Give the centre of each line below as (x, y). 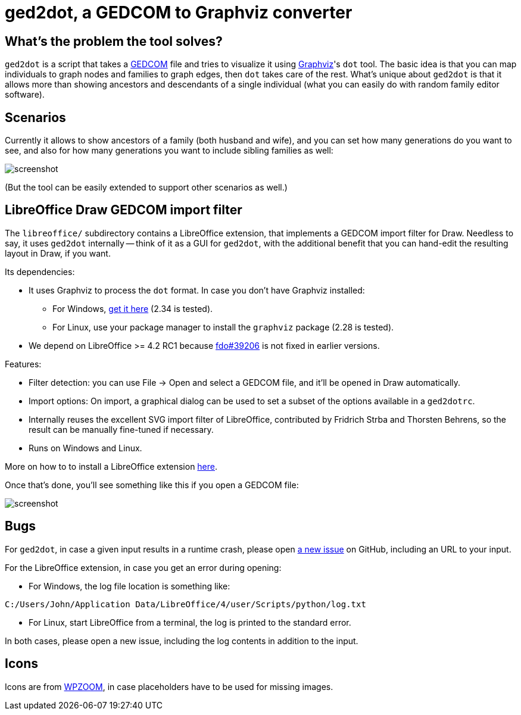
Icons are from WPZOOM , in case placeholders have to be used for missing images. (169, 686)
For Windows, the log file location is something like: (130, 586)
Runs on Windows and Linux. (85, 448)
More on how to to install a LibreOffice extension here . (111, 466)
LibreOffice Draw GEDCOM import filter (124, 210)
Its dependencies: (40, 271)
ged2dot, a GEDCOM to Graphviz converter (179, 13)
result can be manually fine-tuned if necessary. (121, 429)
